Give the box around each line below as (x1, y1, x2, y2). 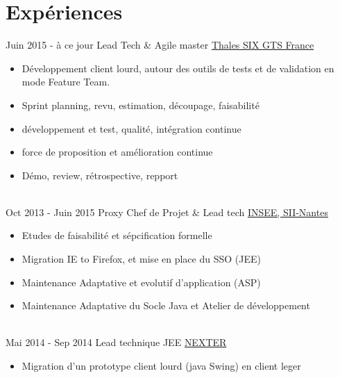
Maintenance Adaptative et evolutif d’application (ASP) (22, 274, 261, 289)
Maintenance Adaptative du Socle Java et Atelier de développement (22, 298, 310, 313)
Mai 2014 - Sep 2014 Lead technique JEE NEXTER (6, 335, 227, 350)
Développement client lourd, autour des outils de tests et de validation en (22, 60, 334, 75)
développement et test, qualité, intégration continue (22, 121, 241, 135)
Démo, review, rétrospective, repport (22, 167, 178, 182)
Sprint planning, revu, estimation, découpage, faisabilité (22, 97, 260, 112)
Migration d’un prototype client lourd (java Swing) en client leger (22, 359, 301, 373)
